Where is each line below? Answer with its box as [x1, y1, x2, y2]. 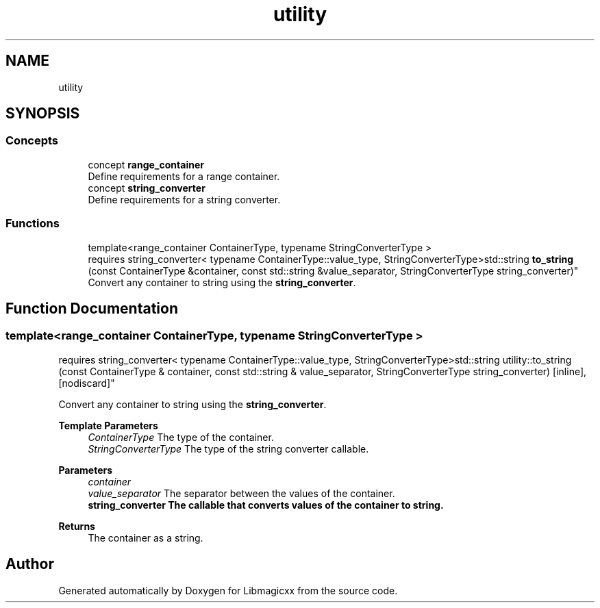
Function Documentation [5, 299, 178, 317]
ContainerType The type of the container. [88, 431, 274, 443]
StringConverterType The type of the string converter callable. [88, 442, 369, 455]
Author [5, 555, 54, 573]
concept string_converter [88, 181, 205, 194]
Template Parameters [58, 419, 158, 431]
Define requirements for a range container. [88, 170, 280, 182]
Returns [58, 520, 95, 532]
